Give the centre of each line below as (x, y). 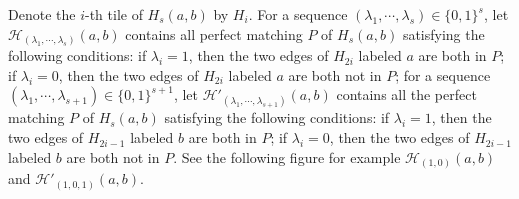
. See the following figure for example (287, 156)
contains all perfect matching (214, 33)
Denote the (42, 14)
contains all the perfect (406, 94)
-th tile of (113, 14)
